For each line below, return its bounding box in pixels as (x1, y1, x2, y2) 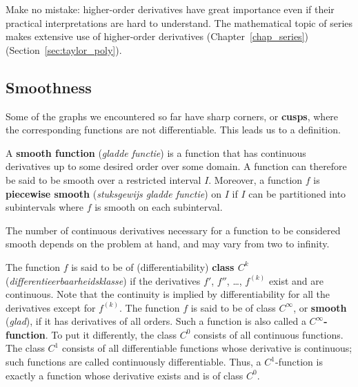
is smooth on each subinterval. (95, 200, 223, 214)
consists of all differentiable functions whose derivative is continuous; (61, 341, 352, 355)
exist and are (268, 273, 324, 287)
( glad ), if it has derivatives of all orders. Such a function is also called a (6, 314, 306, 328)
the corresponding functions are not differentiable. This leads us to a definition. (6, 122, 341, 137)
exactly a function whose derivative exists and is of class (6, 368, 243, 382)
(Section (6, 42, 40, 57)
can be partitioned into (248, 186, 346, 200)
